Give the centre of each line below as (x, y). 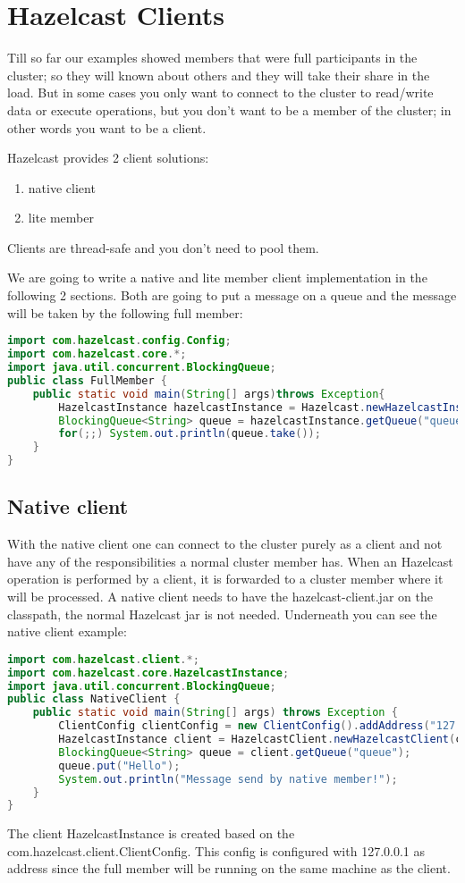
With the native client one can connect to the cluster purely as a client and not (225, 544)
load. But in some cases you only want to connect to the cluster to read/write (220, 93)
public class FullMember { (87, 380)
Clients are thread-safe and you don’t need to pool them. (163, 247)
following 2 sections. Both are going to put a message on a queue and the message (232, 295)
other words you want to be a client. (107, 127)
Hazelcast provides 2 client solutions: (108, 158)
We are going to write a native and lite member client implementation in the (217, 278)
